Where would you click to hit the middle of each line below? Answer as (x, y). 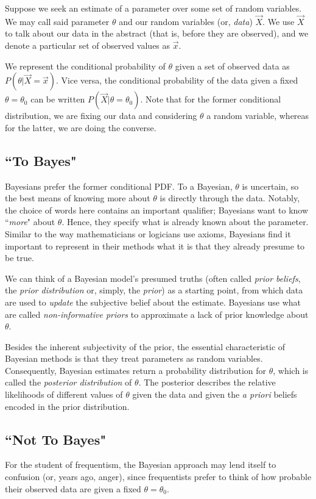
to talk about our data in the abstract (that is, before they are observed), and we (157, 33)
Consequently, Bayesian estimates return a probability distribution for (135, 370)
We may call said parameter (57, 21)
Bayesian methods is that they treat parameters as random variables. (134, 358)
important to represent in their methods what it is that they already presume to (155, 246)
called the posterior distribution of (68, 382)
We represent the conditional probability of (85, 66)
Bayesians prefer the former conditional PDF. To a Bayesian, (119, 186)
